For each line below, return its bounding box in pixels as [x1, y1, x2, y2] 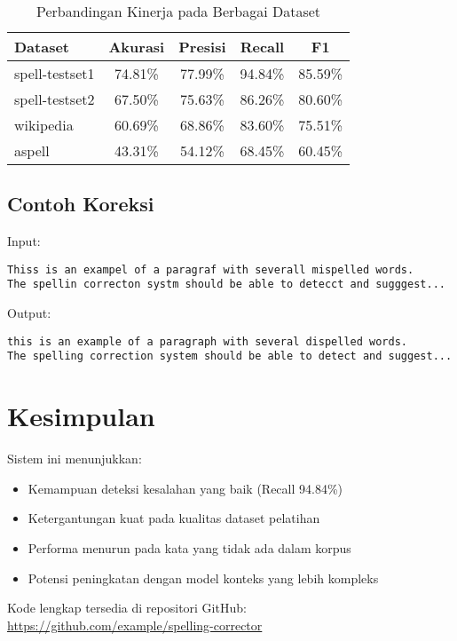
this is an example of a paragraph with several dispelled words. [7, 335, 408, 348]
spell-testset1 [14, 63, 95, 83]
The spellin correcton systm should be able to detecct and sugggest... [7, 278, 445, 291]
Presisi [178, 36, 226, 57]
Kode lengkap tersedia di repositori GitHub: [7, 598, 247, 617]
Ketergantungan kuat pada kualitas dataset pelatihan [28, 509, 320, 527]
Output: [7, 304, 51, 322]
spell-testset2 [14, 89, 95, 109]
